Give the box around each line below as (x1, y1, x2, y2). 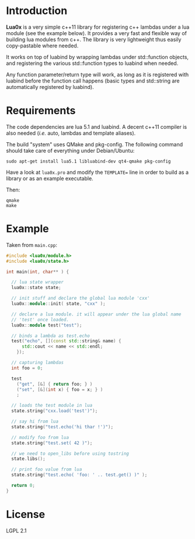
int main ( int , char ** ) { (6, 269, 69, 274)
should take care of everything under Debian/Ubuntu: (6, 147, 135, 154)
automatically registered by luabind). (6, 83, 95, 90)
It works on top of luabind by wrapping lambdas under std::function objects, (6, 53, 189, 60)
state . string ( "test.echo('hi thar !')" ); (11, 424, 114, 430)
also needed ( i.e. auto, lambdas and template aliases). (6, 129, 136, 136)
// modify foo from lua (11, 434, 69, 440)
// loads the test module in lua (11, 403, 93, 408)
